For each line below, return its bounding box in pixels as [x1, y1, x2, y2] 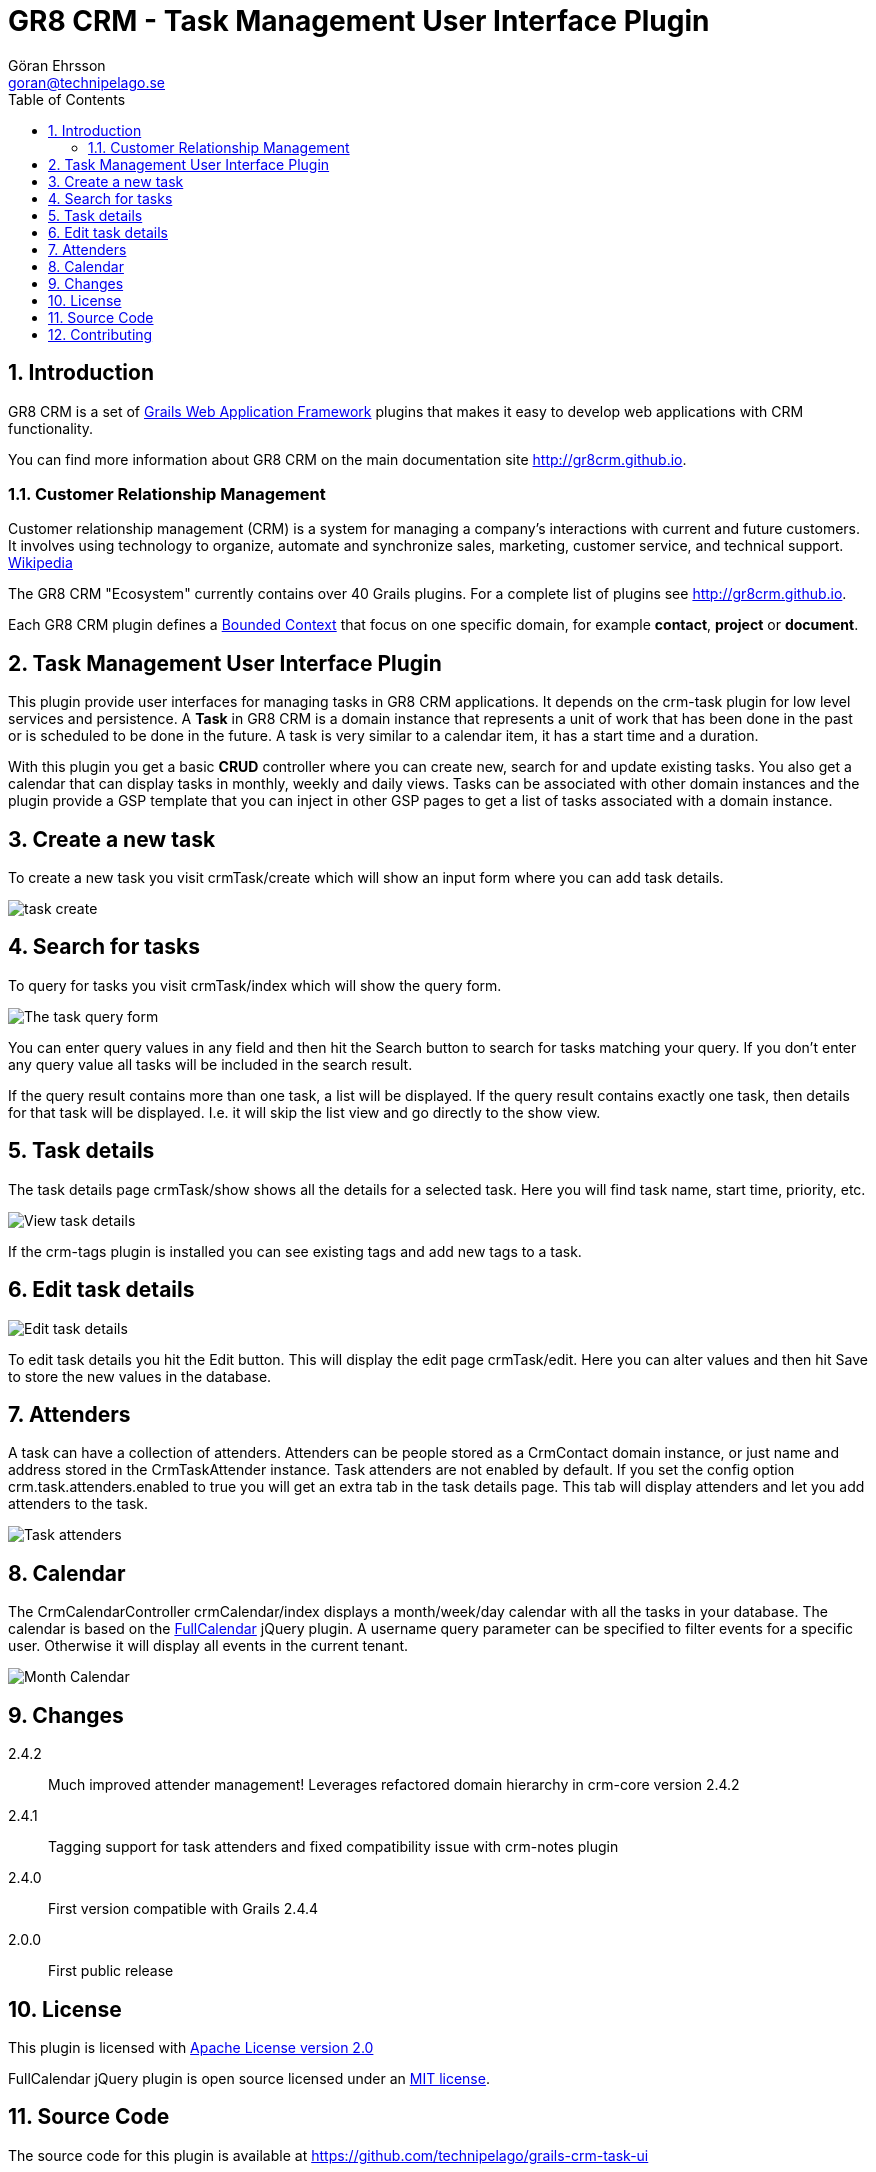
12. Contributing [48, 325, 153, 343]
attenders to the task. [8, 1495, 148, 1513]
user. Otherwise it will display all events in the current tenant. [8, 1637, 409, 1655]
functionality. [8, 419, 94, 437]
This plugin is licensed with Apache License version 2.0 [8, 2038, 374, 2056]
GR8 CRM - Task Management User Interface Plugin [8, 4, 710, 38]
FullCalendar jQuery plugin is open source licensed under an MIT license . [8, 2069, 490, 2087]
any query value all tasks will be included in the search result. [8, 1055, 413, 1073]
